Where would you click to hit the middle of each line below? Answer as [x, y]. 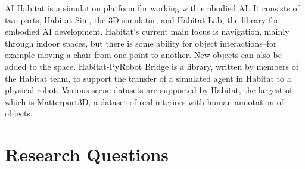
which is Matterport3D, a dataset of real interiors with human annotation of [144, 101]
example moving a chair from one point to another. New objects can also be [143, 55]
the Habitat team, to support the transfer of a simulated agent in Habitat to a [148, 78]
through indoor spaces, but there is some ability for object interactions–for [141, 43]
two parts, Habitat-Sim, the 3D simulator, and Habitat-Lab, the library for [142, 19]
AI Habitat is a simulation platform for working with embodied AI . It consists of [152, 8]
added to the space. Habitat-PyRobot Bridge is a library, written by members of [152, 66]
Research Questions [87, 154]
